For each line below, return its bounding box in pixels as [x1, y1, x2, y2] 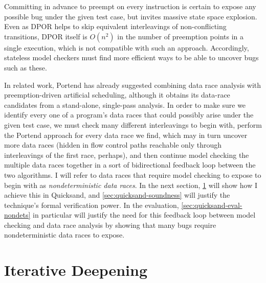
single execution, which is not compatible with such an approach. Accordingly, [4, 42, 249, 53]
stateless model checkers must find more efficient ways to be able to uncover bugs [4, 52, 259, 63]
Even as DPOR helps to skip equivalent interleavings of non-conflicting [4, 21, 227, 32]
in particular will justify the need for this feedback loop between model [33, 209, 256, 220]
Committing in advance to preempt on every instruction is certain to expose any [4, 1, 256, 11]
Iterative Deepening [4, 260, 148, 280]
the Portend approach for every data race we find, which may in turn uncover [4, 129, 248, 140]
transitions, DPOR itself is [4, 31, 87, 41]
